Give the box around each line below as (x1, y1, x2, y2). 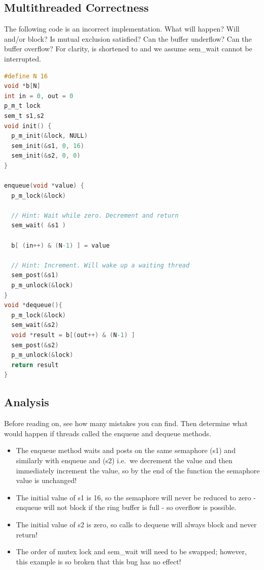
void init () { (4, 122, 52, 130)
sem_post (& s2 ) (11, 341, 59, 349)
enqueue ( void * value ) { (4, 182, 84, 190)
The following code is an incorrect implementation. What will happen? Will (4, 23, 240, 34)
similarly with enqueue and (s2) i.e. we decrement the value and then (16, 455, 233, 465)
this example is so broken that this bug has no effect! (16, 556, 181, 566)
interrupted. (4, 53, 41, 64)
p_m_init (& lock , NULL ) (11, 132, 88, 140)
